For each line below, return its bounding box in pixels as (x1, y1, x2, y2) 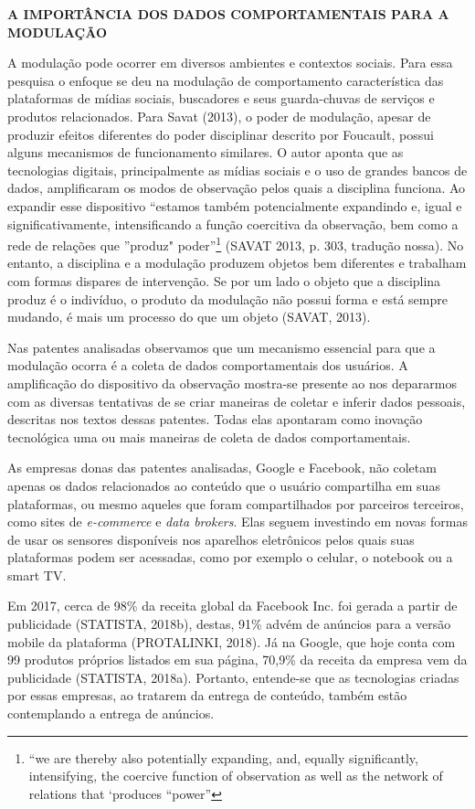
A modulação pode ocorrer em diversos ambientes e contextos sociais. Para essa (7, 53, 453, 72)
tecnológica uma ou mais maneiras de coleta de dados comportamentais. (7, 427, 411, 446)
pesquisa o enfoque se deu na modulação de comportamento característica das (7, 70, 444, 90)
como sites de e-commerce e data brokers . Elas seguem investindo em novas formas (7, 512, 468, 531)
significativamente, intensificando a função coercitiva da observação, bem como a (7, 214, 459, 233)
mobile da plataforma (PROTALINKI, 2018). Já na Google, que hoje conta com (7, 632, 456, 651)
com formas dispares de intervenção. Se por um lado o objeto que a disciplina (7, 271, 441, 290)
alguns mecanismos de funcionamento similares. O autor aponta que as (7, 143, 404, 162)
